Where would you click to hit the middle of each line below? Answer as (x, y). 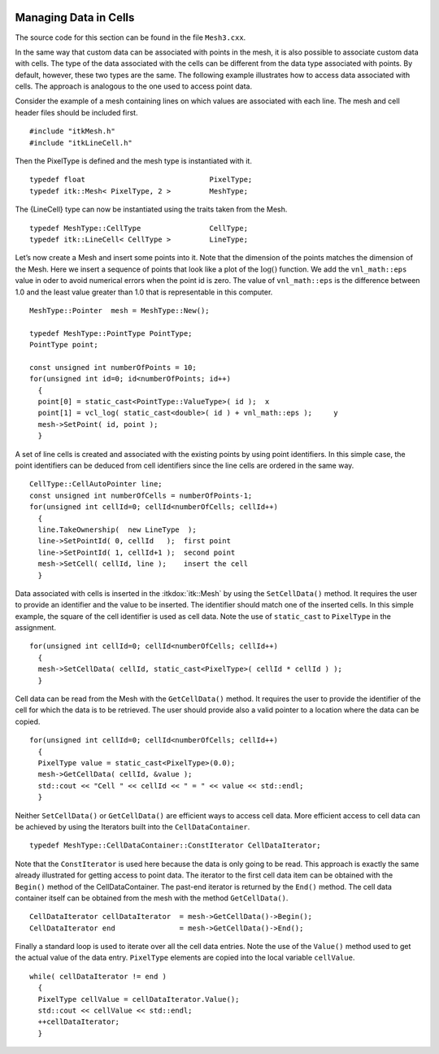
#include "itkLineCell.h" (81, 143)
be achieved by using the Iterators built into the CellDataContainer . (133, 826)
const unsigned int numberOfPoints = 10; (113, 367)
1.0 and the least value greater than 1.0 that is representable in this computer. (144, 292)
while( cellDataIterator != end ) (98, 976)
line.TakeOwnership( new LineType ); (117, 529)
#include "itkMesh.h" (72, 131)
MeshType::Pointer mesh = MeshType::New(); (120, 310)
